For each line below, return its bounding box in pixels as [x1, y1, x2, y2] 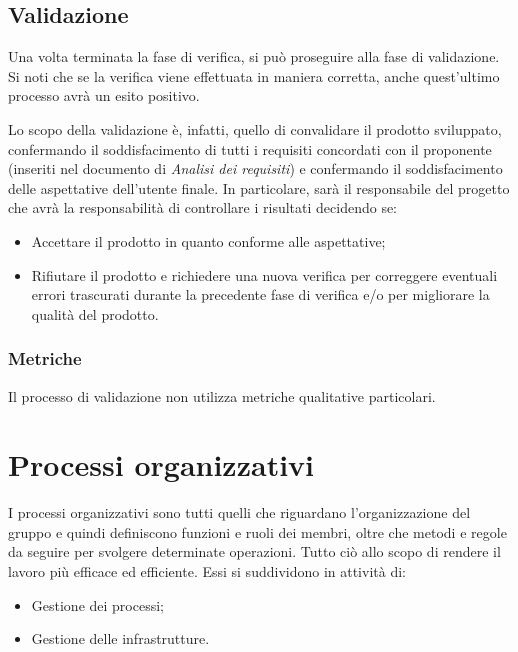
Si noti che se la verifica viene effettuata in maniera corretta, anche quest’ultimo [8, 65, 500, 86]
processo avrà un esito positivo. [8, 85, 200, 106]
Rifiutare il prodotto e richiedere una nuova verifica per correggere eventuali [31, 264, 498, 285]
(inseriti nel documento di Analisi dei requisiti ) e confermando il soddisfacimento [8, 158, 503, 179]
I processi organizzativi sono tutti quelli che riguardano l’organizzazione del [8, 502, 471, 523]
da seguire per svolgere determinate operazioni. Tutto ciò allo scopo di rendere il [8, 541, 501, 562]
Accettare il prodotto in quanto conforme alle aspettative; [31, 230, 386, 251]
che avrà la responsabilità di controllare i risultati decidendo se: [8, 197, 398, 218]
